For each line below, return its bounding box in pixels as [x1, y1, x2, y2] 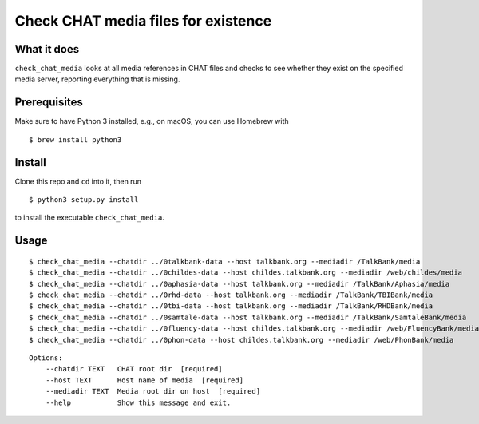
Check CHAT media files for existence [14, 12, 272, 30]
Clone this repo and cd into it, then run [14, 176, 141, 186]
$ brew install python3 [29, 135, 122, 144]
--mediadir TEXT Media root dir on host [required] [45, 387, 261, 396]
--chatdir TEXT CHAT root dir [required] [45, 364, 223, 374]
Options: [29, 353, 63, 363]
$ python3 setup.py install [29, 196, 139, 204]
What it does [14, 42, 80, 56]
